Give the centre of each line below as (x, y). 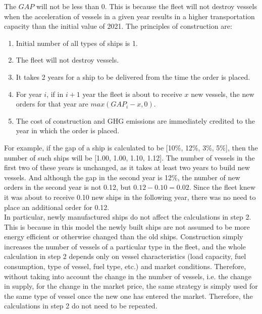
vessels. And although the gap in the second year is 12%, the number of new (122, 177)
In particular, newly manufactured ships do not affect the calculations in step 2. (128, 217)
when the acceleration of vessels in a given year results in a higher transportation (129, 16)
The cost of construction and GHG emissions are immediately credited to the (135, 120)
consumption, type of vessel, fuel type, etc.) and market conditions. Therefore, (125, 266)
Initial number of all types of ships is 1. (77, 43)
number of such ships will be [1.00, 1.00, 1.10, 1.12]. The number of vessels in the (129, 157)
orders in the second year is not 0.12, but (68, 187)
